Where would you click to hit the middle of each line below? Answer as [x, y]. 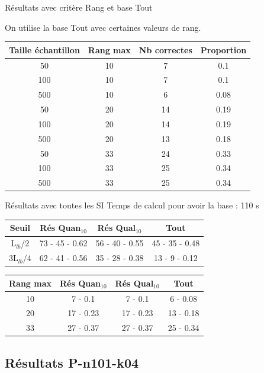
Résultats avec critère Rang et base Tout [79, 7]
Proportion [223, 49]
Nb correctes [165, 49]
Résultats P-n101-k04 [72, 362]
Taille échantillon [44, 49]
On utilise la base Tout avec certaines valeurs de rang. [103, 27]
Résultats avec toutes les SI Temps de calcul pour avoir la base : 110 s [132, 205]
